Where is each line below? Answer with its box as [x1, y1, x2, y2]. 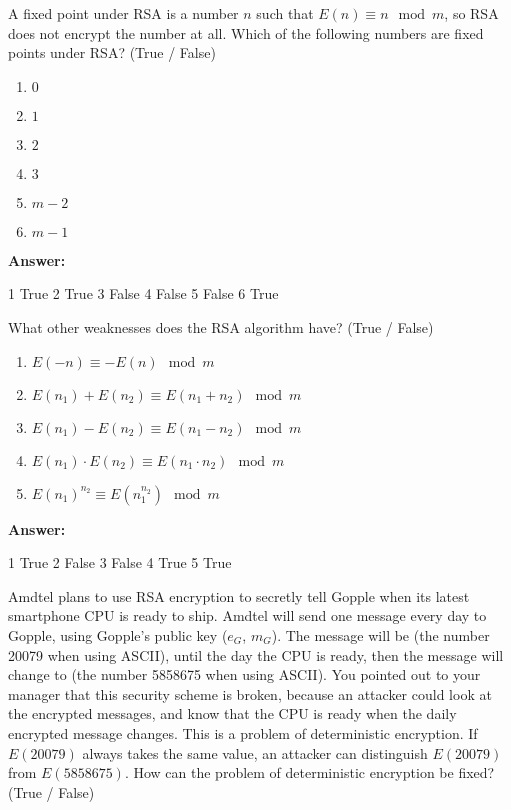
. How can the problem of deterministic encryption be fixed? [124, 762, 495, 783]
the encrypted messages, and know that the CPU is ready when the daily [8, 703, 457, 724]
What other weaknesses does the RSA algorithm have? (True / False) [8, 316, 434, 337]
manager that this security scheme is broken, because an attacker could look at [8, 683, 492, 704]
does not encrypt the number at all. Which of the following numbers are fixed [8, 22, 484, 43]
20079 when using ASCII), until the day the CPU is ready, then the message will [8, 644, 504, 665]
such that [256, 3, 314, 23]
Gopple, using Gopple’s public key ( [8, 624, 228, 645]
